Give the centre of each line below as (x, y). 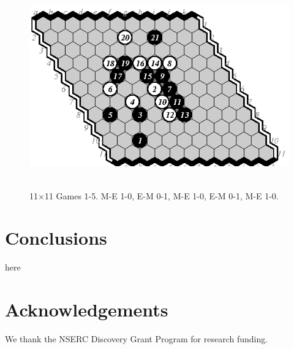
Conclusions (56, 238)
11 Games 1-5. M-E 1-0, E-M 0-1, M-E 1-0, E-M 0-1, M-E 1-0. (161, 195)
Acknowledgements (87, 309)
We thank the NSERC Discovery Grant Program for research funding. (137, 338)
